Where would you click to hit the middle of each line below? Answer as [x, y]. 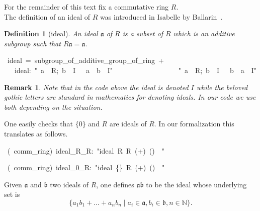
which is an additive [204, 33]
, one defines [115, 184]
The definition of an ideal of [47, 16]
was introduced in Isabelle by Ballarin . [161, 16]
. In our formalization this [194, 124]
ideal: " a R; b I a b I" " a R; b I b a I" [136, 70]
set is [12, 194]
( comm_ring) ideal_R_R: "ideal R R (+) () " [86, 150]
